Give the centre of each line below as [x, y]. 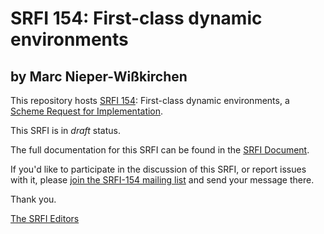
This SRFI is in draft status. [65, 130]
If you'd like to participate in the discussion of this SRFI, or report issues [158, 169]
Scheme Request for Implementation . [87, 111]
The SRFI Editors [45, 218]
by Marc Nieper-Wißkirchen [99, 76]
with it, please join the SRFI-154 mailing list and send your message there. [162, 180]
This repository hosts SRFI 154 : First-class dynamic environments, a [150, 100]
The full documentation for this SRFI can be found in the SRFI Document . [160, 150]
